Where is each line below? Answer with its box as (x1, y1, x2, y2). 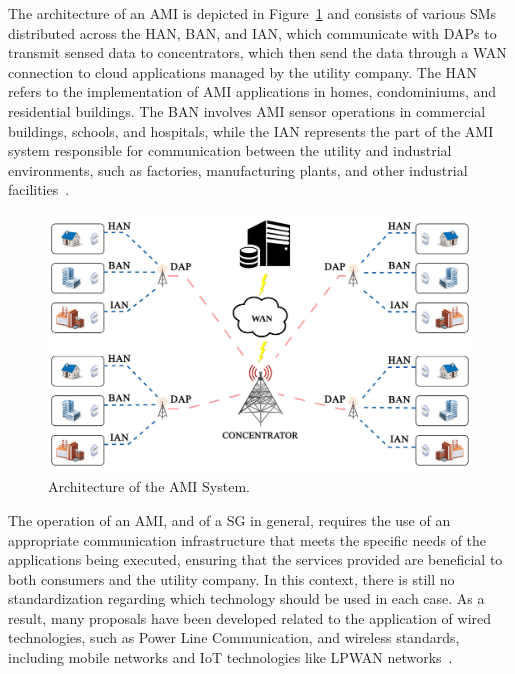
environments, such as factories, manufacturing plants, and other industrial (8, 159, 468, 180)
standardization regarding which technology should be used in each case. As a (8, 588, 485, 609)
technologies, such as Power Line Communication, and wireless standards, (8, 627, 460, 648)
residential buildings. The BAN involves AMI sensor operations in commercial (8, 100, 486, 121)
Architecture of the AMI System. (48, 476, 250, 497)
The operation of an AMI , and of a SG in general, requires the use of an (8, 509, 451, 530)
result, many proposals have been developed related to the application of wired (8, 607, 492, 628)
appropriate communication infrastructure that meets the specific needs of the (8, 529, 487, 550)
